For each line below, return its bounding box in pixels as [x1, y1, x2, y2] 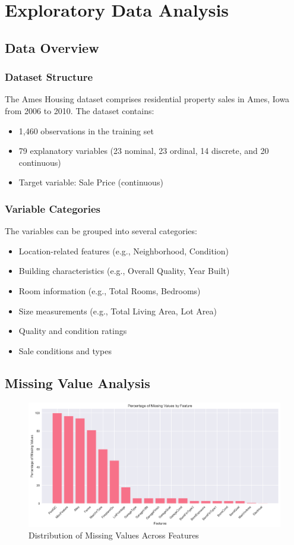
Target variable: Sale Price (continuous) [18, 176, 163, 188]
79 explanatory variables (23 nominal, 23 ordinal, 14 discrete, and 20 [18, 144, 269, 157]
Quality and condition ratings [18, 325, 127, 337]
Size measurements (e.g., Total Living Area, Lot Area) [18, 304, 217, 317]
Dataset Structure [5, 70, 93, 84]
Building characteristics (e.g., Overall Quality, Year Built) [18, 264, 230, 277]
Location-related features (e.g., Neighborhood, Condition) [18, 244, 229, 257]
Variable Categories [5, 201, 100, 216]
